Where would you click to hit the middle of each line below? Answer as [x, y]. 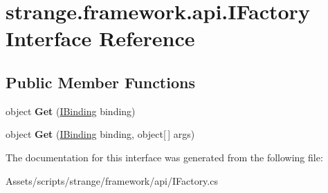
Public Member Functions [100, 82]
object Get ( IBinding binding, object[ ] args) [100, 134]
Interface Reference [100, 38]
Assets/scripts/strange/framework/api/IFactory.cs [112, 180]
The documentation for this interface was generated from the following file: [164, 157]
